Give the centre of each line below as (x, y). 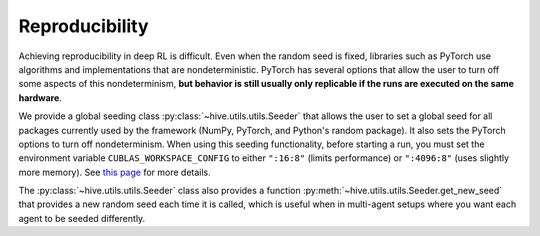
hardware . (40, 97)
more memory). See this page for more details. (115, 172)
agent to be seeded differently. (82, 218)
